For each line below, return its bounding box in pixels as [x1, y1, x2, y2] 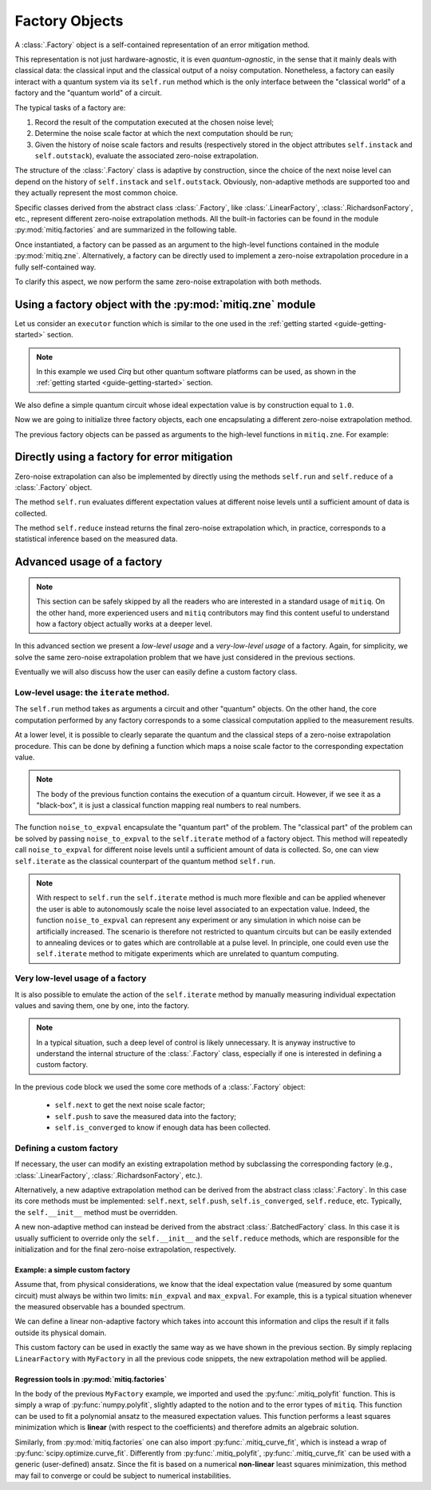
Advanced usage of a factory [14, 556, 163, 569]
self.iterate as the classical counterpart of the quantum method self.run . [14, 856, 275, 866]
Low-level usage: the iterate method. [14, 687, 170, 698]
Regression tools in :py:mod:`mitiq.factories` [14, 1374, 168, 1384]
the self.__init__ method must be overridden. [14, 1207, 178, 1217]
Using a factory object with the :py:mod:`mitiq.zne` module [14, 297, 316, 311]
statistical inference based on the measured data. [14, 534, 178, 544]
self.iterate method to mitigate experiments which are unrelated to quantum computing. [36, 949, 339, 958]
